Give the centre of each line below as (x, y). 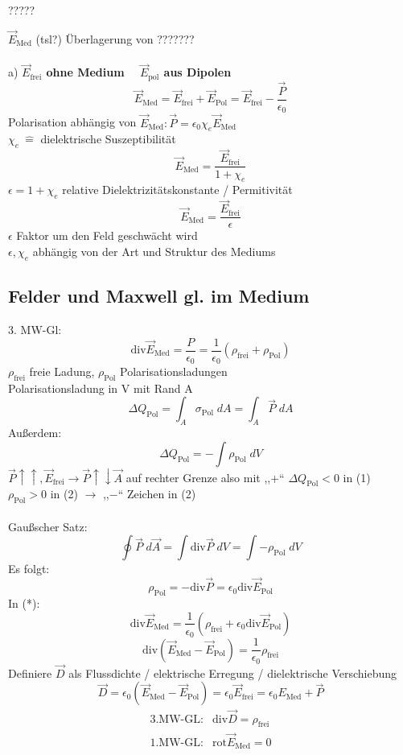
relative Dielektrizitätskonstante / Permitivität (177, 190)
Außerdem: (35, 433)
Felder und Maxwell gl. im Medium (159, 296)
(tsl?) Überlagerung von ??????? (115, 38)
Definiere (30, 672)
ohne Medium (85, 72)
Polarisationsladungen (174, 371)
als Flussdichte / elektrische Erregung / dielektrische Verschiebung (233, 672)
